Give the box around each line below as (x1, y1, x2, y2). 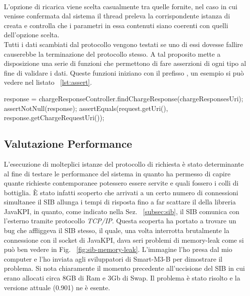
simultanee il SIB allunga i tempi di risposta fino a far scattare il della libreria (4, 197, 236, 207)
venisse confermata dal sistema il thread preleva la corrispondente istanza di (4, 11, 230, 21)
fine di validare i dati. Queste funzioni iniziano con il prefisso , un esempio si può (4, 67, 244, 78)
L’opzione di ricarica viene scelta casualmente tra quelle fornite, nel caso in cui (4, 1, 237, 11)
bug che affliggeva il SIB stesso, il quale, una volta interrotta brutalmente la (4, 225, 230, 235)
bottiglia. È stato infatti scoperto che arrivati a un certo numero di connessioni (4, 187, 238, 197)
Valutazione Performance (4, 136, 132, 151)
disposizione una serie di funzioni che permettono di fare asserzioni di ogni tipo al (4, 58, 246, 68)
